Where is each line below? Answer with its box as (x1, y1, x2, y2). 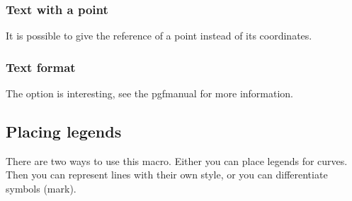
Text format (6, 58, 76, 75)
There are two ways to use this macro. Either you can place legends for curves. (6, 153, 348, 168)
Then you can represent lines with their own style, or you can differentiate (6, 167, 328, 182)
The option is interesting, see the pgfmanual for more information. (6, 86, 294, 101)
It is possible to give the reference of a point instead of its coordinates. (6, 28, 312, 43)
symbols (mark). (6, 181, 76, 196)
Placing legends (6, 121, 122, 142)
